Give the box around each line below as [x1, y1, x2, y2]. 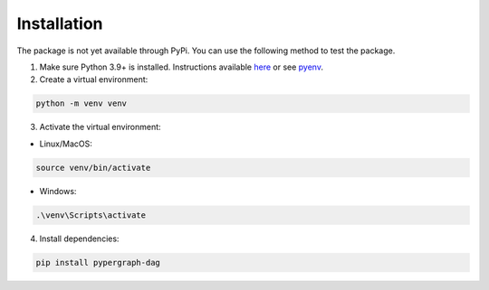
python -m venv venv [35, 98, 127, 108]
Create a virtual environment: [39, 74, 149, 85]
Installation [16, 14, 103, 33]
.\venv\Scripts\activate [35, 210, 147, 220]
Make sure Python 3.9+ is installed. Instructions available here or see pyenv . [39, 61, 323, 72]
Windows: [39, 185, 77, 196]
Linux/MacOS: [39, 138, 92, 149]
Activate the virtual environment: [39, 122, 162, 133]
